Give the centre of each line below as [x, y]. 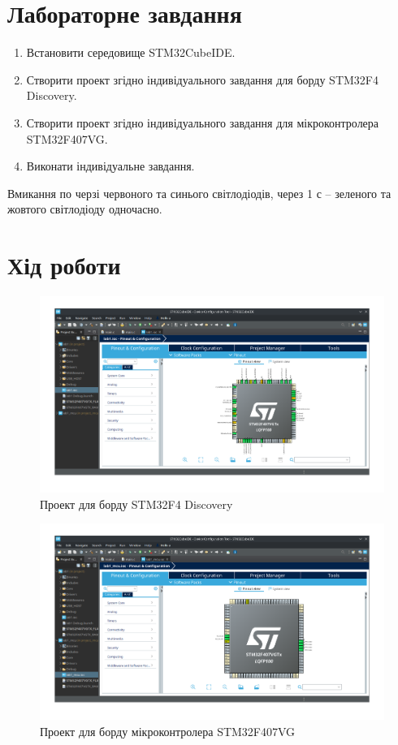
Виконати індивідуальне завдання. [110, 166]
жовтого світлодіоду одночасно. [85, 209]
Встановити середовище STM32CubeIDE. [131, 52]
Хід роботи [64, 265]
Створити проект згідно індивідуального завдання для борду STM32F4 [202, 79]
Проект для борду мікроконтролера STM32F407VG [168, 731]
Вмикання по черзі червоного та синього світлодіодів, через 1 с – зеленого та [199, 193]
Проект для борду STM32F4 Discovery [136, 504]
